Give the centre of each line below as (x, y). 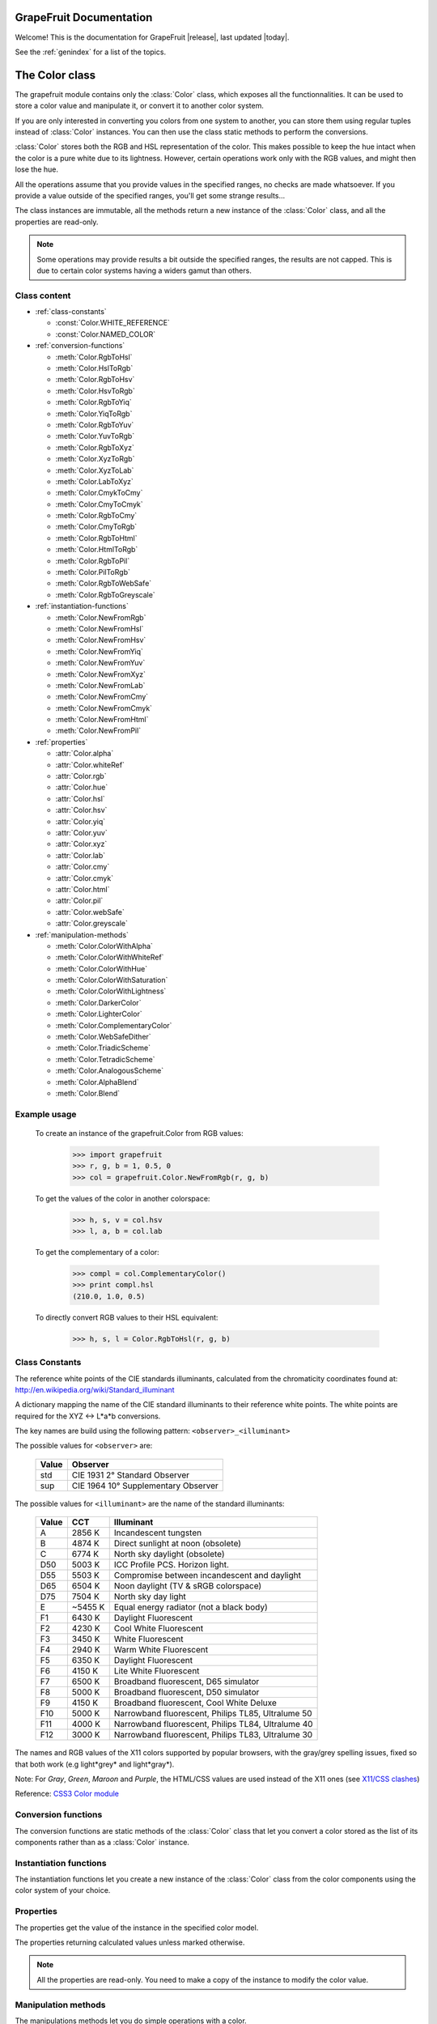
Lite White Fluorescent (157, 1671)
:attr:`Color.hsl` (80, 798)
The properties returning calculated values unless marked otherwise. (130, 1942)
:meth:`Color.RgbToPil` (93, 561)
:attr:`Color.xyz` (81, 844)
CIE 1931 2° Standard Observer (131, 1475)
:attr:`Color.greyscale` (92, 924)
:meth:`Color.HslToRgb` (94, 368)
